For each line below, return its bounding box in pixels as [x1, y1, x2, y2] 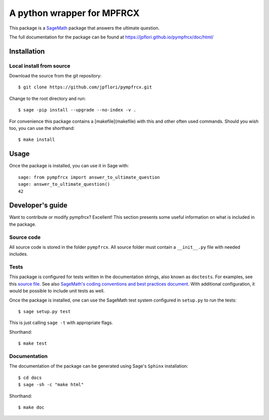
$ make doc [18, 405, 45, 410]
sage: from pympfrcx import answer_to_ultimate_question [18, 174, 160, 180]
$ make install [18, 137, 55, 142]
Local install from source [9, 62, 71, 69]
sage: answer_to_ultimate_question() [18, 181, 111, 187]
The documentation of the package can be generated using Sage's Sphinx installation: [9, 363, 189, 369]
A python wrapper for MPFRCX [9, 7, 139, 18]
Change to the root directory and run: [9, 95, 86, 101]
